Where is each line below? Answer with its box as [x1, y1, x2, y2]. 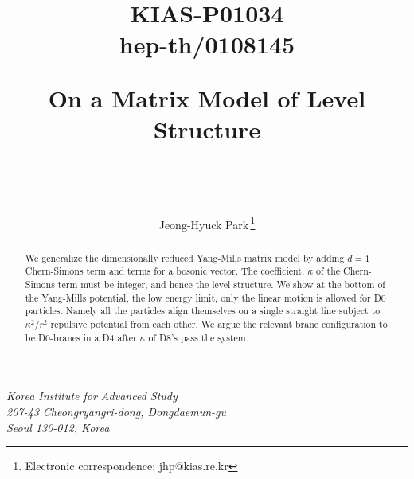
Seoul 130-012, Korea [6, 419, 110, 435]
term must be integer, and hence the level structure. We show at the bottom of [57, 278, 385, 291]
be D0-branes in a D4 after [25, 330, 137, 344]
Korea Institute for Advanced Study [6, 387, 178, 404]
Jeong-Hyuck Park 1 [158, 213, 256, 232]
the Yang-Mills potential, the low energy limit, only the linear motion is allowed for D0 [25, 290, 386, 304]
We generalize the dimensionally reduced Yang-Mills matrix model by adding [25, 251, 345, 264]
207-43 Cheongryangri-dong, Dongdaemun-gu [6, 403, 227, 419]
